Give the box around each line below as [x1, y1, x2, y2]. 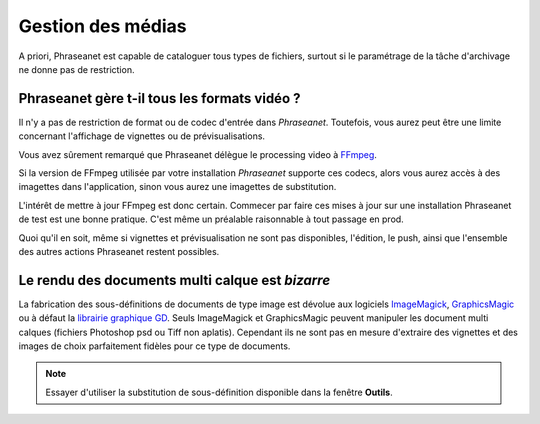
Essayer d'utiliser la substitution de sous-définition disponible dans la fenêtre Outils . [45, 386, 394, 398]
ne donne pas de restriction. [18, 63, 135, 75]
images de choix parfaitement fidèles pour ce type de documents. [18, 340, 291, 352]
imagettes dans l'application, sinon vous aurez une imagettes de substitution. [18, 181, 337, 193]
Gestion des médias [18, 15, 187, 37]
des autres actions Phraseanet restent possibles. [18, 245, 220, 257]
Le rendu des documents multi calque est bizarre [18, 271, 331, 289]
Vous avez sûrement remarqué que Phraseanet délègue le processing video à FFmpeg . [18, 148, 377, 160]
